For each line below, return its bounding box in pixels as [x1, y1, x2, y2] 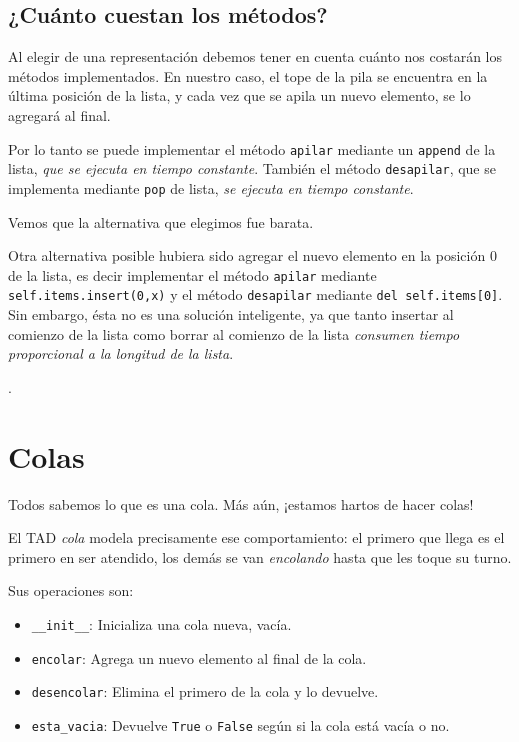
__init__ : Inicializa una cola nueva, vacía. [31, 613, 292, 634]
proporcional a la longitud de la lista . [8, 343, 234, 364]
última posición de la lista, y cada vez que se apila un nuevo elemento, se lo [8, 85, 471, 106]
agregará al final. [8, 104, 111, 125]
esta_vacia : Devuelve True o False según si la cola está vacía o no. [31, 714, 450, 735]
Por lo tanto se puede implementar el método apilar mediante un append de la [8, 138, 496, 159]
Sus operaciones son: [8, 580, 134, 601]
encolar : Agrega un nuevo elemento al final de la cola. [31, 647, 367, 668]
